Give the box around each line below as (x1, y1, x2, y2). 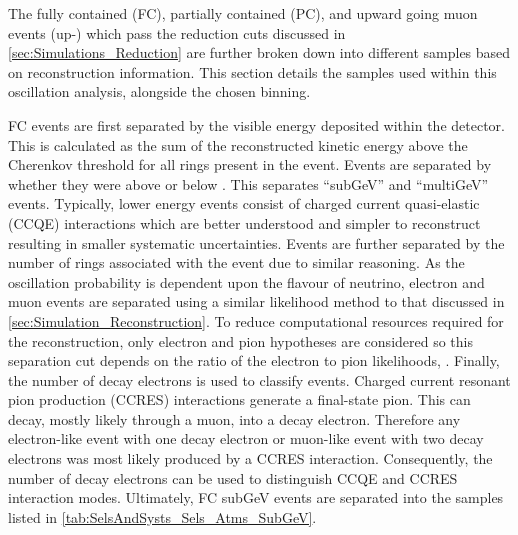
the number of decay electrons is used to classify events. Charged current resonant (8, 369, 511, 390)
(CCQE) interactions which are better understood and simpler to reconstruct (8, 212, 481, 233)
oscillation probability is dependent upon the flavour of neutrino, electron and (8, 271, 485, 292)
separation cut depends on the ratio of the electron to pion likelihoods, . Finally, (8, 350, 500, 371)
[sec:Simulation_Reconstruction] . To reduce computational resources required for (8, 310, 504, 331)
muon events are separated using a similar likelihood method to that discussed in (8, 291, 505, 312)
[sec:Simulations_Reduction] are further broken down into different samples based (8, 42, 511, 63)
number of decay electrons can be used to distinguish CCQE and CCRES (8, 467, 458, 488)
